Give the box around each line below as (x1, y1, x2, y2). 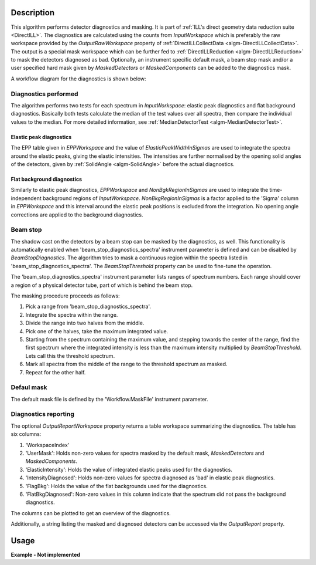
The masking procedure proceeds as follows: (11, 292, 120, 299)
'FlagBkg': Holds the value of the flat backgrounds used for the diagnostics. (25, 482, 208, 489)
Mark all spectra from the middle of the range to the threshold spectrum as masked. (25, 361, 228, 368)
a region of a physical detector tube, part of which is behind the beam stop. (11, 282, 193, 289)
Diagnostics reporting (11, 410, 74, 418)
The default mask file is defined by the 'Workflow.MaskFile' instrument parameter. (11, 395, 208, 402)
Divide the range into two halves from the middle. (25, 320, 145, 327)
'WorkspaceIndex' (25, 441, 70, 448)
